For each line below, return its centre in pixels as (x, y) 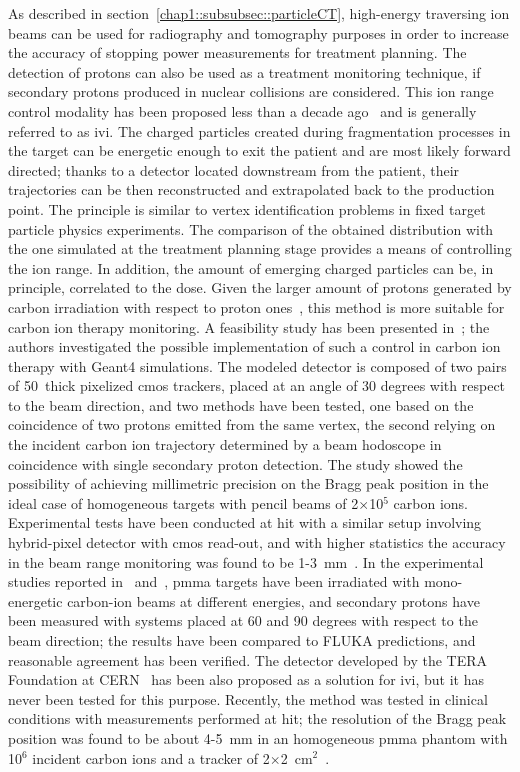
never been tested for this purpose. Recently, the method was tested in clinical (248, 698)
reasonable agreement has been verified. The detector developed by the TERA (247, 659)
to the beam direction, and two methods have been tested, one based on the (241, 404)
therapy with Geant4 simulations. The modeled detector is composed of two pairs (257, 365)
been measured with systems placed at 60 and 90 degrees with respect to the (243, 620)
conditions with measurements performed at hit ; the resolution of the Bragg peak (257, 718)
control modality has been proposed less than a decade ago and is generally (242, 110)
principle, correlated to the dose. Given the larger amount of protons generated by (260, 287)
